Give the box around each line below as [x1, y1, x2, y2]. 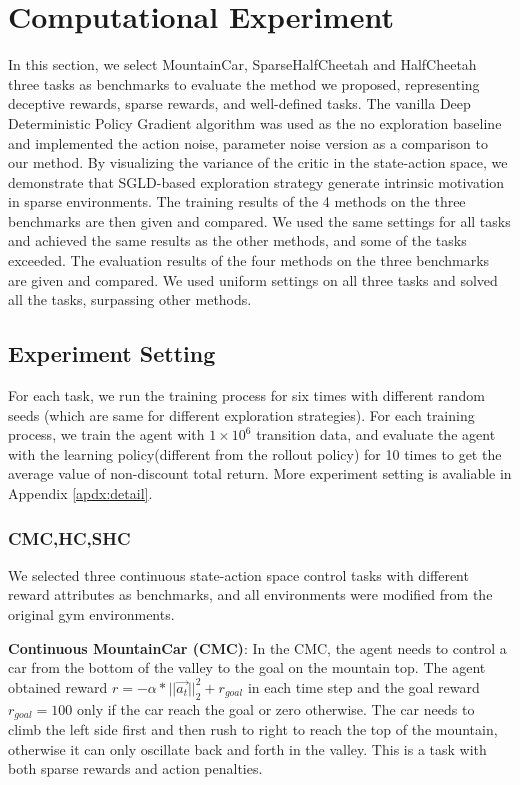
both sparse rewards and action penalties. [8, 758, 263, 779]
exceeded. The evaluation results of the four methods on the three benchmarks [8, 250, 490, 271]
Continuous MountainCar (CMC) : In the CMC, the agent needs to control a [8, 637, 507, 658]
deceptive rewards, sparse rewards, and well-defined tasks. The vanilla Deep [8, 93, 471, 114]
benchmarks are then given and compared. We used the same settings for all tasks [8, 210, 511, 231]
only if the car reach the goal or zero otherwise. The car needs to [76, 698, 475, 719]
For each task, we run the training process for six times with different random [8, 385, 485, 406]
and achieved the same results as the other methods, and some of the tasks [8, 230, 467, 251]
